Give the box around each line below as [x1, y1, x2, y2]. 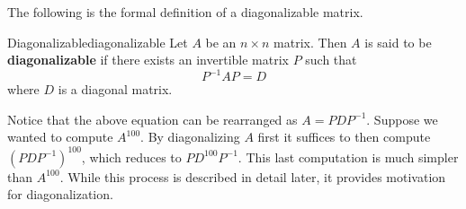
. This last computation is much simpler [237, 147, 459, 166]
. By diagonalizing [140, 127, 240, 146]
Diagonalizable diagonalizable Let [7, 32, 188, 51]
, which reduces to [81, 147, 182, 166]
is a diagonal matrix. [58, 80, 173, 99]
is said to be [364, 32, 432, 51]
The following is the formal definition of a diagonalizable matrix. [7, 3, 363, 21]
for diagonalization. [7, 185, 113, 204]
